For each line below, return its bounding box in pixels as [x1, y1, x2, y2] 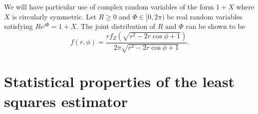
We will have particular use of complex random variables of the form [4, 1, 214, 11]
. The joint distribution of [76, 21, 155, 31]
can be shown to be [186, 21, 245, 31]
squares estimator [4, 91, 128, 111]
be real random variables [167, 11, 243, 21]
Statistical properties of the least [4, 71, 235, 92]
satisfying [4, 21, 33, 31]
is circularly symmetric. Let [12, 11, 96, 21]
